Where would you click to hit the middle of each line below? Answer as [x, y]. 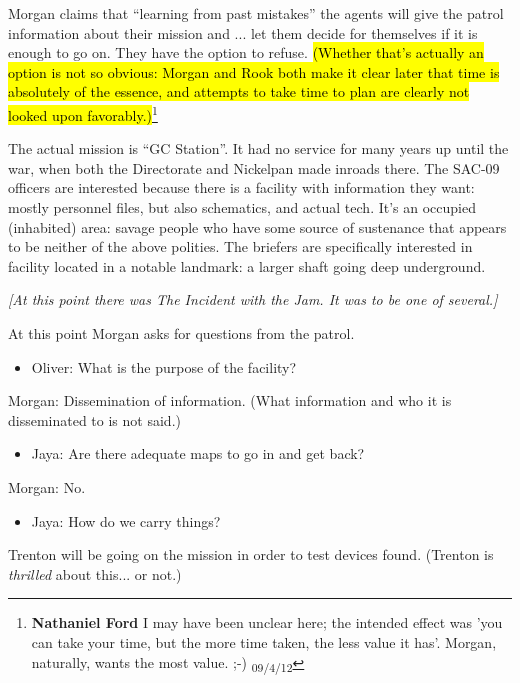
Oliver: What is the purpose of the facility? [164, 366]
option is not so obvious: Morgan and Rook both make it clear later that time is [254, 71]
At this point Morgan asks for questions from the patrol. [181, 332]
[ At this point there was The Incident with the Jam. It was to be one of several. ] [253, 299]
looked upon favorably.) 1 [83, 113]
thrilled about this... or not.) [95, 573]
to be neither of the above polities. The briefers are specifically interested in [240, 246]
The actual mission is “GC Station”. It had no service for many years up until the [258, 148]
